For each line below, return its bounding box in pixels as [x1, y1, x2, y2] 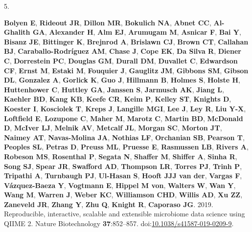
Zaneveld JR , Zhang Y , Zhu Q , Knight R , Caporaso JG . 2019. [4, 199, 213, 209]
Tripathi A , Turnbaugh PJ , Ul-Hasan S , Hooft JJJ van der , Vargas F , [4, 170, 242, 181]
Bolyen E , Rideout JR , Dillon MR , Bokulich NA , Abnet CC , [4, 17, 211, 27]
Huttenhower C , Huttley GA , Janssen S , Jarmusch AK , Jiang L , [4, 84, 224, 94]
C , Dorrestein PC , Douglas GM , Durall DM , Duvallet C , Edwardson [4, 55, 238, 65]
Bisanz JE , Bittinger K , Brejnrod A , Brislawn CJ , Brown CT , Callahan [4, 36, 249, 46]
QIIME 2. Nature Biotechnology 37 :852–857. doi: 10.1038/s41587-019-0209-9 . [4, 218, 234, 229]
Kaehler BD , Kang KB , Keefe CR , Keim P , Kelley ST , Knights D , [4, 94, 231, 104]
